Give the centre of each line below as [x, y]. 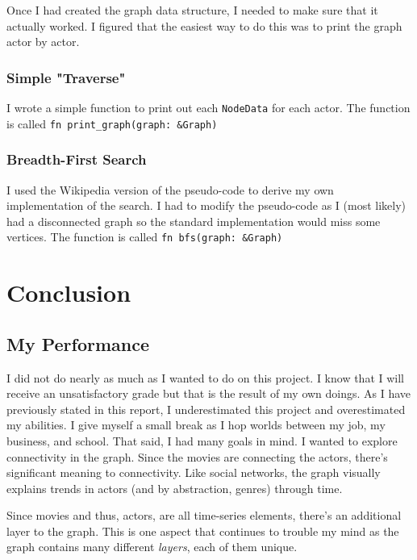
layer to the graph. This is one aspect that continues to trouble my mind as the [203, 531]
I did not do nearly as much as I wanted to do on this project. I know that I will [206, 377]
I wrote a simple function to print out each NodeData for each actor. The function [208, 107]
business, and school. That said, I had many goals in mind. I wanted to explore [202, 440]
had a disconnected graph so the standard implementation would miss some [194, 221]
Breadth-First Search [77, 159]
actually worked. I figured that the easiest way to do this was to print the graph [204, 25]
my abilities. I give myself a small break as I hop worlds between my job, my [196, 425]
